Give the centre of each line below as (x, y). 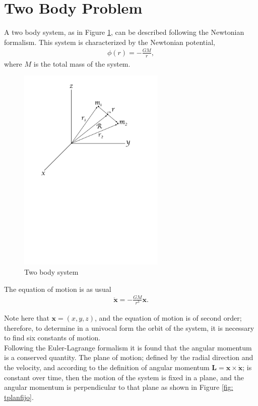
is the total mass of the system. (82, 63)
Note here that (27, 317)
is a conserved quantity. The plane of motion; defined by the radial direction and (129, 357)
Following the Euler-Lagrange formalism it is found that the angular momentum (128, 347)
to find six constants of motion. (52, 338)
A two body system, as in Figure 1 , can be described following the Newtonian (124, 32)
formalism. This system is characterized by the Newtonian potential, (110, 42)
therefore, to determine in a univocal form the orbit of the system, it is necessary (129, 327)
